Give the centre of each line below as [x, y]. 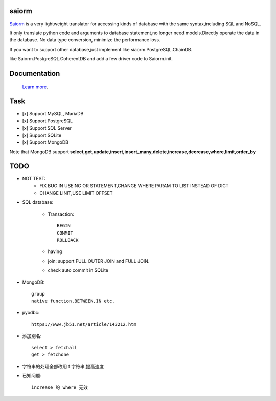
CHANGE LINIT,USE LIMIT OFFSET [76, 193]
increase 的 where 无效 [60, 387]
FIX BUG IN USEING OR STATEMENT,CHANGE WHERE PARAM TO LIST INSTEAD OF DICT [134, 186]
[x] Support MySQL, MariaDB [53, 114]
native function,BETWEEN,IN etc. [73, 301]
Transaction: [61, 214]
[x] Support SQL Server [47, 128]
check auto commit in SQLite [78, 270]
